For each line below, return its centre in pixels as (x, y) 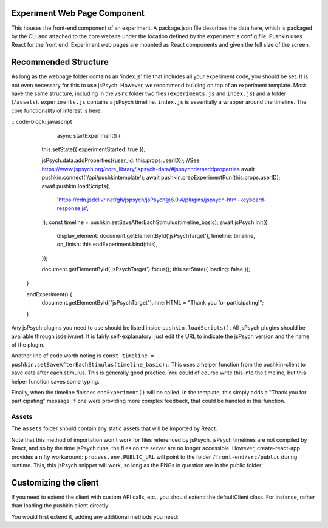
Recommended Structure (60, 62)
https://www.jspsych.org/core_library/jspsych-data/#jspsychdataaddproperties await (148, 169)
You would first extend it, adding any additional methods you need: (95, 516)
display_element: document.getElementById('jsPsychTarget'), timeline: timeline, (156, 236)
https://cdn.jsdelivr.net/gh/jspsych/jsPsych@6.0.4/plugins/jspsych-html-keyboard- (162, 200)
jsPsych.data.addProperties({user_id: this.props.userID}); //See (121, 160)
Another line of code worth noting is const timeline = (83, 356)
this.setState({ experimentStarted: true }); (94, 149)
